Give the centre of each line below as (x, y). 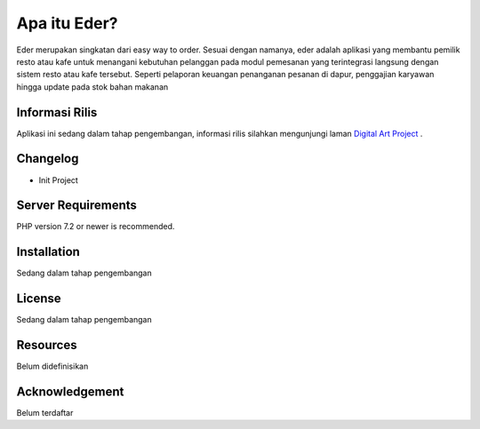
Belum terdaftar (45, 413)
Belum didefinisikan (52, 366)
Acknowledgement (70, 391)
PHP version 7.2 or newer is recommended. (96, 226)
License (39, 299)
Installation (48, 252)
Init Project (59, 180)
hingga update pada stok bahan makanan (92, 87)
